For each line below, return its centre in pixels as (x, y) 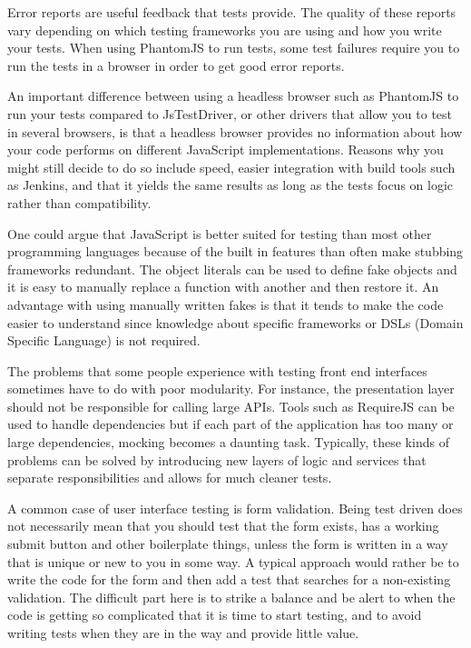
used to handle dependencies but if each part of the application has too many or (231, 424)
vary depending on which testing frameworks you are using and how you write (225, 30)
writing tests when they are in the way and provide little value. (183, 633)
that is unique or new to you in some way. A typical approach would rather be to (233, 561)
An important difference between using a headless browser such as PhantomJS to (233, 96)
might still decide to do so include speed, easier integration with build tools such (231, 167)
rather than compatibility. (79, 202)
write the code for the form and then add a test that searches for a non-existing (229, 579)
